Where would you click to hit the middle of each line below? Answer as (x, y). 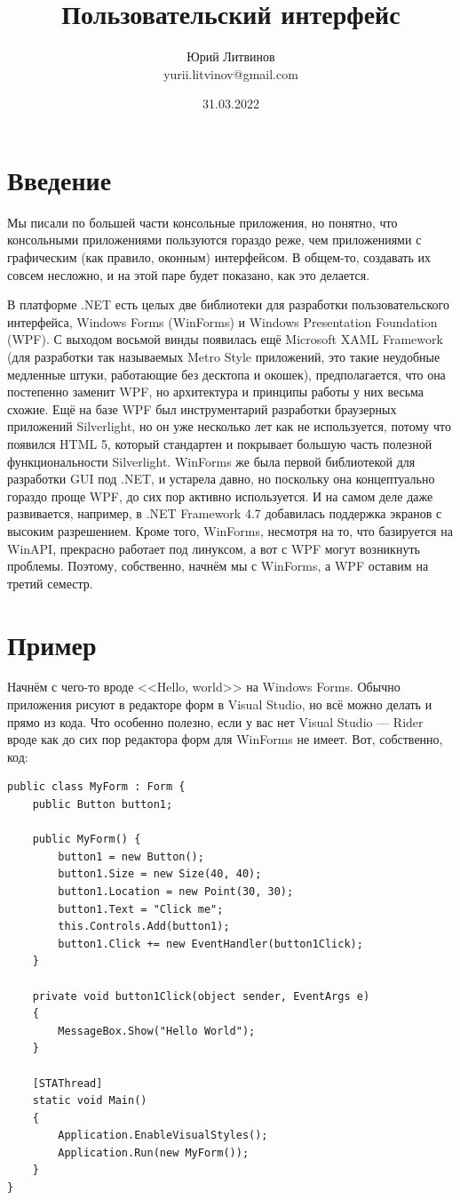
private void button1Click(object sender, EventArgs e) (201, 996)
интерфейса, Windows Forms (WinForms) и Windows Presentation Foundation (222, 321)
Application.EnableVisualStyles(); (163, 1136)
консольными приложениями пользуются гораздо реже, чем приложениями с (214, 240)
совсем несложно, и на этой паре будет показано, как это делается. (189, 274)
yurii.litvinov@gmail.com (231, 73)
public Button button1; (103, 804)
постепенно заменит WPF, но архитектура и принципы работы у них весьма (216, 392)
